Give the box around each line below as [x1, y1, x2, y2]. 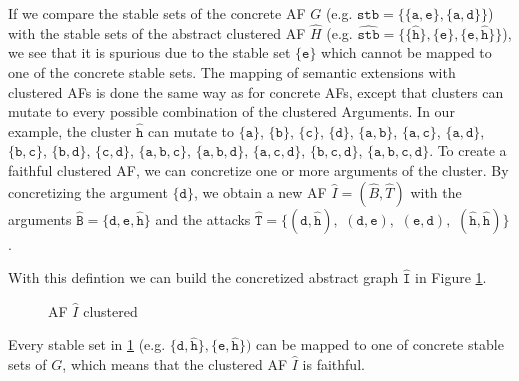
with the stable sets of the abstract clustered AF [8, 22, 306, 43]
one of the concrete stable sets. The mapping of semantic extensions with [8, 62, 456, 82]
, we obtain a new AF [193, 181, 327, 202]
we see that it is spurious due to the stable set [8, 42, 291, 63]
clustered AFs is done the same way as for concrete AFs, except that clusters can [8, 81, 504, 102]
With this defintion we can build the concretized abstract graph [8, 267, 399, 288]
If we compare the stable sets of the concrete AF [8, 3, 306, 23]
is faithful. [302, 353, 365, 374]
